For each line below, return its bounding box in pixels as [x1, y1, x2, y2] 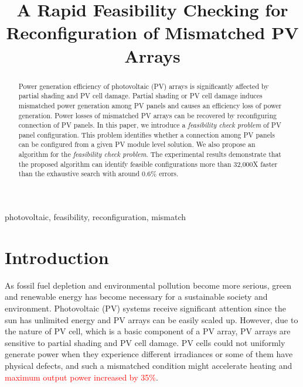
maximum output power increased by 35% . [5, 371, 158, 383]
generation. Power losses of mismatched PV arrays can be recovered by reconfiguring [18, 110, 277, 120]
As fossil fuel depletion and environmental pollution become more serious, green [5, 279, 291, 291]
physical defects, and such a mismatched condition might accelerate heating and [5, 359, 292, 371]
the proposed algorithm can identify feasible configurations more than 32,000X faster [18, 159, 278, 169]
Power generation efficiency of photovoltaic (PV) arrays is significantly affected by [18, 81, 269, 91]
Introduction [5, 245, 109, 269]
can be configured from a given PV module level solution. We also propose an [18, 139, 256, 149]
